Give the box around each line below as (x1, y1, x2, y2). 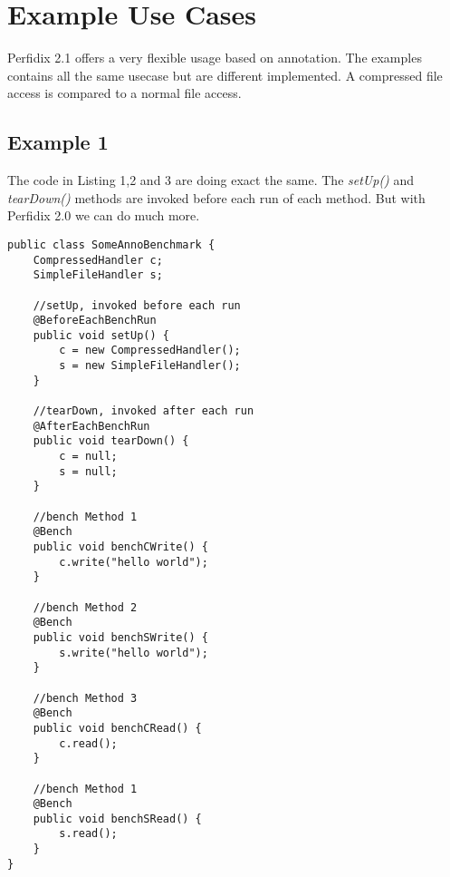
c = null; (59, 450, 118, 463)
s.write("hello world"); (59, 646, 208, 659)
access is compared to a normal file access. (7, 83, 242, 102)
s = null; (59, 464, 118, 478)
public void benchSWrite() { (33, 630, 208, 644)
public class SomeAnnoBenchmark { (7, 238, 215, 251)
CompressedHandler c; (33, 253, 163, 267)
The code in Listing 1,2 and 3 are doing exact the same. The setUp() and (7, 171, 415, 190)
